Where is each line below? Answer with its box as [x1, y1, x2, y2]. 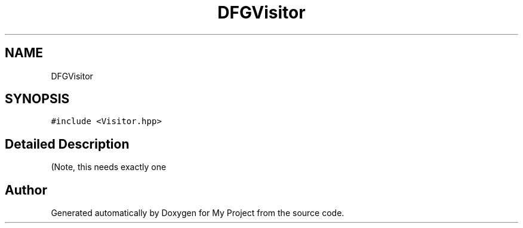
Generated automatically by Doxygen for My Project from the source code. [51, 208, 344, 218]
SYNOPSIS [5, 91, 70, 107]
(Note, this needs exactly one [51, 162, 167, 172]
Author [5, 182, 47, 198]
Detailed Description [5, 136, 130, 152]
